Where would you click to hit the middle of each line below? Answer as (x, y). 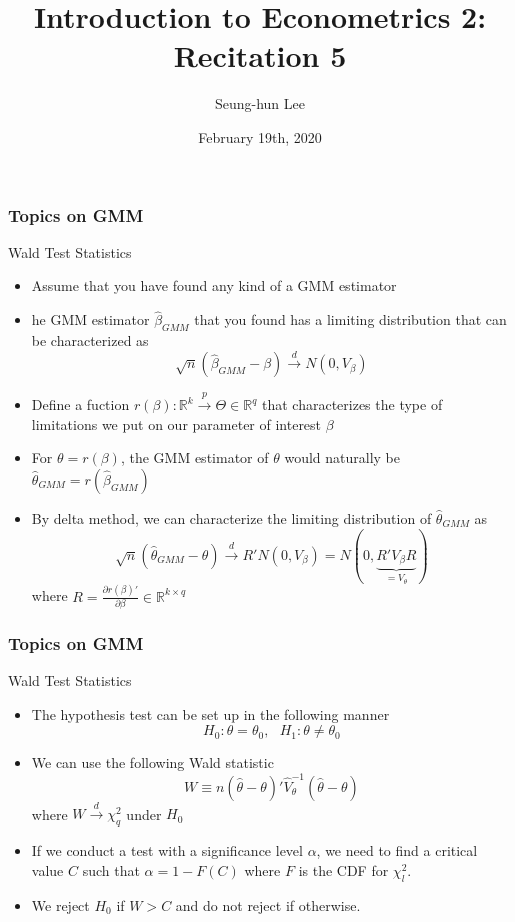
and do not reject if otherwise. (268, 904)
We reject (60, 904)
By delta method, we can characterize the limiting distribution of (231, 517)
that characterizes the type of (352, 404)
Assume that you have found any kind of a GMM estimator (214, 285)
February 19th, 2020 (260, 136)
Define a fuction (80, 404)
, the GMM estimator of (194, 457)
